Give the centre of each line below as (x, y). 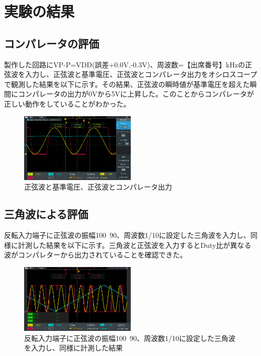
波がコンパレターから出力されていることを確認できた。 (96, 255)
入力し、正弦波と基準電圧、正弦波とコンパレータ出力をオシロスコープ (141, 74)
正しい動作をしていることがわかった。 (67, 103)
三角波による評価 (46, 214)
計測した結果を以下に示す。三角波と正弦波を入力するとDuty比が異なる (135, 245)
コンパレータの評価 (52, 43)
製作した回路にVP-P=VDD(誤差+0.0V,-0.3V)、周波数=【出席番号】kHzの (125, 64)
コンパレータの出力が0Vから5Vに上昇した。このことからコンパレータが (136, 94)
